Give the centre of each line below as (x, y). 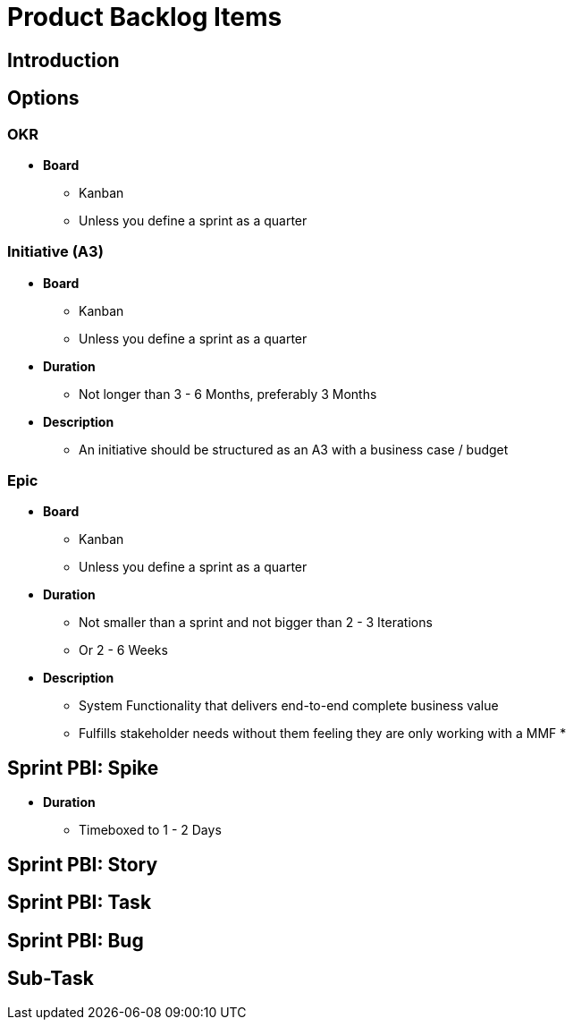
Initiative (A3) (55, 252)
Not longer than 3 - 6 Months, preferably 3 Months (228, 394)
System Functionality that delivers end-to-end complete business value (289, 706)
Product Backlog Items (145, 17)
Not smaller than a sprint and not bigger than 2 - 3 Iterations (256, 623)
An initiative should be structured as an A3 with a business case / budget (294, 449)
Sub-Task (51, 978)
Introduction (63, 60)
